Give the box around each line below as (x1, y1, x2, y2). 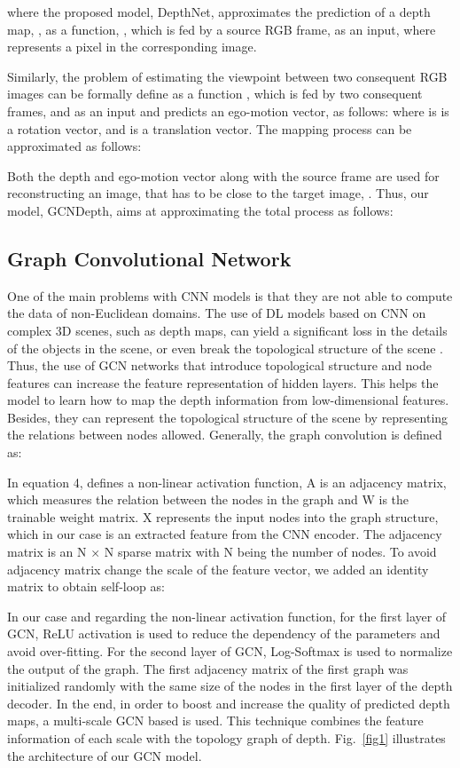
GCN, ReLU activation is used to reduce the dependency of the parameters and (7, 624, 441, 643)
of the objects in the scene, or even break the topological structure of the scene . (7, 338, 443, 357)
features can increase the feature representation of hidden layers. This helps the (7, 373, 439, 392)
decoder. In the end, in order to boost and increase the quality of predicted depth (7, 693, 450, 712)
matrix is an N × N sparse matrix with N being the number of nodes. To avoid (7, 542, 437, 561)
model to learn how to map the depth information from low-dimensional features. (7, 391, 449, 409)
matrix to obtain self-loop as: (7, 577, 165, 596)
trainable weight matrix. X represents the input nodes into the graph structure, (7, 507, 439, 526)
